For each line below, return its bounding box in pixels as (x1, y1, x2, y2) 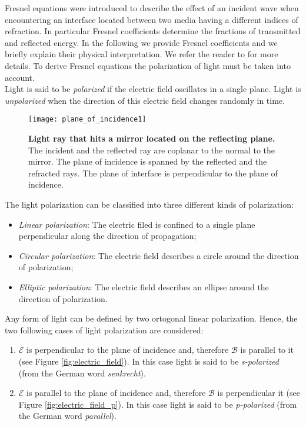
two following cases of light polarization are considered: (5, 323, 204, 336)
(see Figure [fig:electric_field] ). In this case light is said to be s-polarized (18, 355, 279, 367)
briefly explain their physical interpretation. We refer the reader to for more (5, 48, 278, 60)
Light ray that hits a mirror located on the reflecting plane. (28, 132, 275, 144)
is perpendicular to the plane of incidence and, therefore (26, 343, 229, 356)
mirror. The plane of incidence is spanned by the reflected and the (28, 155, 267, 168)
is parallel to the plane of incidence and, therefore (26, 386, 206, 399)
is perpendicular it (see (217, 386, 300, 399)
